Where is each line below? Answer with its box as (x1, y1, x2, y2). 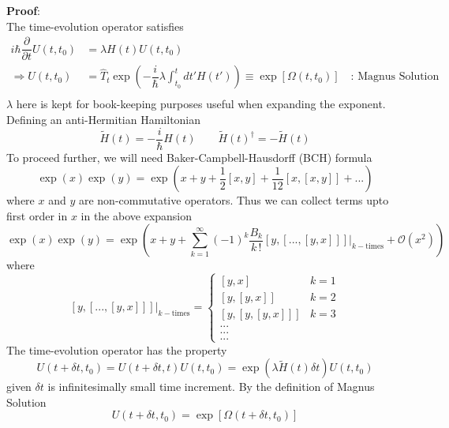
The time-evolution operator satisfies (6, 17, 184, 34)
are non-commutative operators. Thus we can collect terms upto (78, 192, 389, 208)
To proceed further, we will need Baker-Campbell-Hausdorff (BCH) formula (6, 148, 372, 165)
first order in (6, 207, 68, 223)
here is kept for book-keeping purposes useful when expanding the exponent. (16, 96, 386, 112)
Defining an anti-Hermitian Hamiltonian (6, 111, 201, 127)
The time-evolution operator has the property (6, 341, 227, 358)
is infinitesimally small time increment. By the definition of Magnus (47, 378, 375, 395)
